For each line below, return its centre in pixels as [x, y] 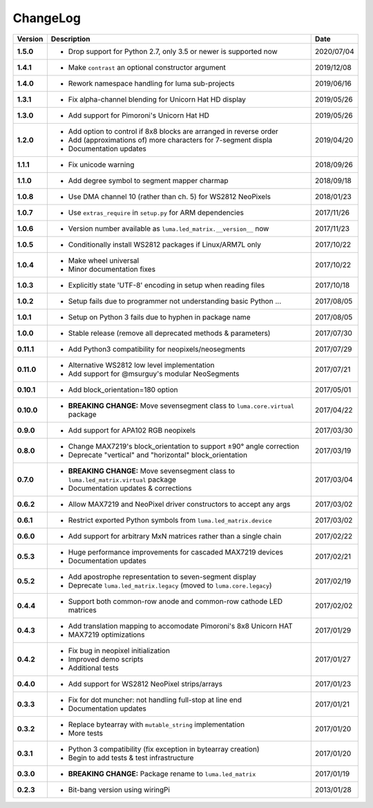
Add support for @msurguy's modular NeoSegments [154, 373]
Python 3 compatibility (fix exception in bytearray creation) [164, 749]
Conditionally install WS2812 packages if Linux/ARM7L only [165, 244]
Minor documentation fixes [112, 269]
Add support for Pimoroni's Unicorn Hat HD [139, 115]
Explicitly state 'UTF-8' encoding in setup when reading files [166, 285]
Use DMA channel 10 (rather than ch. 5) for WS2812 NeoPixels [169, 196]
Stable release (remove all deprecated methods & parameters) [169, 333]
